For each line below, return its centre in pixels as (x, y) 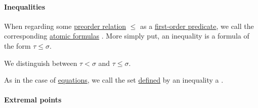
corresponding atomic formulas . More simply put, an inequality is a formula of (127, 36)
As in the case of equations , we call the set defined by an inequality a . (114, 80)
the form (17, 45)
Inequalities (25, 6)
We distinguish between (41, 63)
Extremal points (33, 100)
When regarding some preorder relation (65, 26)
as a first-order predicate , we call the (197, 26)
